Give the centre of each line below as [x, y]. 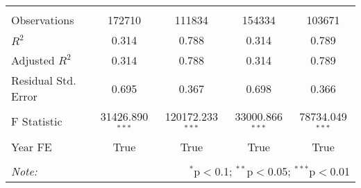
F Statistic [37, 121]
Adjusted [33, 60]
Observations [43, 20]
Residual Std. [44, 80]
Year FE [32, 146]
